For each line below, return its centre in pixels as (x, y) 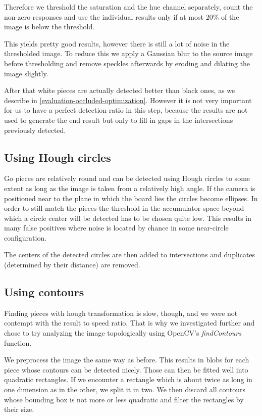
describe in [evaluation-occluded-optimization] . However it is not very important (128, 100)
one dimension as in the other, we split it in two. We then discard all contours (125, 389)
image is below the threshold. (49, 27)
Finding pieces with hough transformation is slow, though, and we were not (121, 313)
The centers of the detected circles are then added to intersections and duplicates (130, 255)
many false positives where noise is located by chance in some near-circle (116, 228)
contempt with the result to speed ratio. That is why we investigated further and (129, 323)
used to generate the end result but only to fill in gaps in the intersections (119, 120)
